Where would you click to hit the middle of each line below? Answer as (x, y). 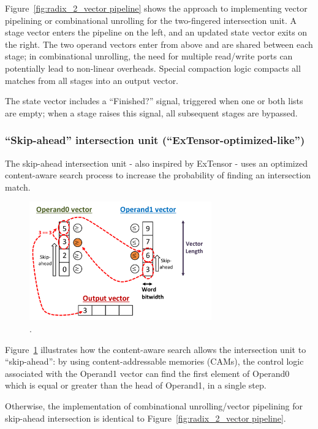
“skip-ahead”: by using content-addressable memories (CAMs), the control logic (154, 361)
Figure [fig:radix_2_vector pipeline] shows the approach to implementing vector (156, 8)
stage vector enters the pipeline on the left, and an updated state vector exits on (156, 32)
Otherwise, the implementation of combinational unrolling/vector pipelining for (154, 405)
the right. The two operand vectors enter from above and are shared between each (159, 44)
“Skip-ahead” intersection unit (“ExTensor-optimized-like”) (155, 140)
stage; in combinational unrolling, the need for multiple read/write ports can (149, 56)
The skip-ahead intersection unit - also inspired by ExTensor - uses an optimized (156, 163)
